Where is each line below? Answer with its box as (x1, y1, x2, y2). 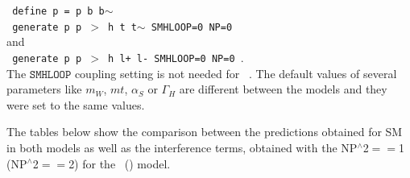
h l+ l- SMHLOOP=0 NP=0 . (108, 48, 244, 65)
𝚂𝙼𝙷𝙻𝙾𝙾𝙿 (29, 68, 72, 81)
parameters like (6, 81, 82, 97)
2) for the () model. (68, 155, 171, 172)
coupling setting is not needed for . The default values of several (74, 64, 397, 81)
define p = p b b (12, 6, 105, 17)
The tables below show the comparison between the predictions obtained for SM (6, 123, 403, 140)
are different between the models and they (179, 81, 387, 97)
